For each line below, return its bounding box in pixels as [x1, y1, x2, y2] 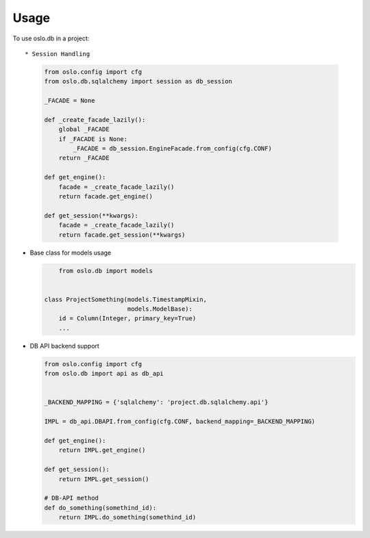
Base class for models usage [29, 248, 112, 257]
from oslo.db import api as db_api [44, 370, 164, 378]
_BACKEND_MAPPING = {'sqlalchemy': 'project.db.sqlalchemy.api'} [44, 398, 269, 407]
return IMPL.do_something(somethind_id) [58, 513, 197, 522]
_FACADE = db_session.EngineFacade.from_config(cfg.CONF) [73, 144, 272, 153]
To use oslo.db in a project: [12, 34, 90, 42]
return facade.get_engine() [58, 192, 153, 200]
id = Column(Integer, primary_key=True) [58, 315, 197, 322]
